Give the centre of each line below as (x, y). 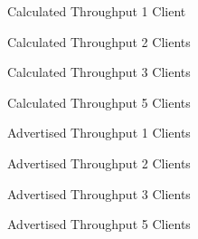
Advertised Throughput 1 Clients (99, 133)
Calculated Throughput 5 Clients (99, 102)
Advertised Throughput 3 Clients (99, 193)
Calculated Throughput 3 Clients (99, 72)
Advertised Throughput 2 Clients (99, 163)
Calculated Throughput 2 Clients (99, 41)
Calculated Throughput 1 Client (97, 11)
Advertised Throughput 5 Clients (99, 224)
